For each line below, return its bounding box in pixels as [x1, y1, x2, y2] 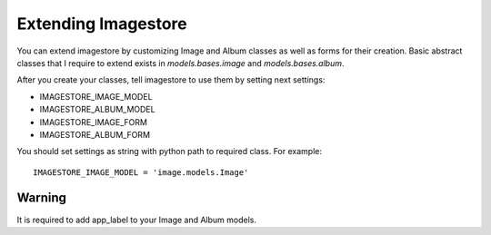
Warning [16, 191, 67, 206]
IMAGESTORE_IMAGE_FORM [39, 116, 147, 127]
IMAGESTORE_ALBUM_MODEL [39, 104, 155, 115]
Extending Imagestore [16, 14, 188, 34]
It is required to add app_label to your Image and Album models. [16, 214, 257, 225]
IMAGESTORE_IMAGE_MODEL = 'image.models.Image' [33, 167, 249, 177]
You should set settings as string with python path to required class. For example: [16, 146, 323, 157]
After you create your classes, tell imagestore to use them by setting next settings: [16, 74, 326, 85]
